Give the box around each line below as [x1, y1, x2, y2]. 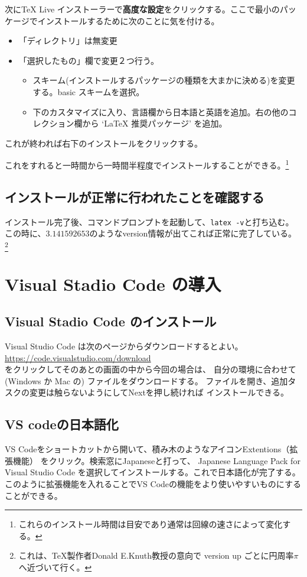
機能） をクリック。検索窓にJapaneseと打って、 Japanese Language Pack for [12, 454, 301, 466]
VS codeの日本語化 [5, 415, 119, 433]
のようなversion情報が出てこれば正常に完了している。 [89, 227, 296, 239]
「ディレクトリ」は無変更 [18, 34, 117, 47]
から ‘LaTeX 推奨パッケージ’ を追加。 [82, 117, 227, 129]
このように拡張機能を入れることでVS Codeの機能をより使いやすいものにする [5, 477, 301, 490]
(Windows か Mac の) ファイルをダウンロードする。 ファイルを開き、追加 [5, 374, 288, 387]
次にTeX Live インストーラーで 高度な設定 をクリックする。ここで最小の [5, 3, 280, 15]
